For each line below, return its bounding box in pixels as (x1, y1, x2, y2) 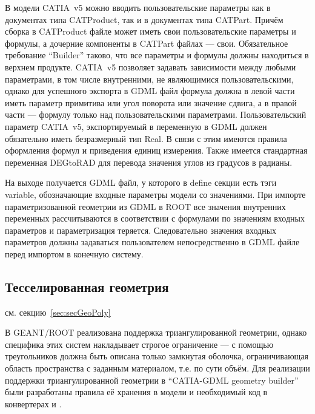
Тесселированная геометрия (5, 277, 169, 296)
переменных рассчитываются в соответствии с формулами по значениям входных (5, 212, 305, 225)
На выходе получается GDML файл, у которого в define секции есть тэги (5, 176, 277, 189)
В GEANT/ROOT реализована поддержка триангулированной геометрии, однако (5, 326, 307, 339)
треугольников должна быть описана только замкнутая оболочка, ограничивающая (5, 350, 309, 362)
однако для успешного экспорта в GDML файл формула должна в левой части (5, 84, 295, 97)
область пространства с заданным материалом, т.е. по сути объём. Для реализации (5, 362, 310, 375)
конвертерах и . (5, 397, 62, 410)
